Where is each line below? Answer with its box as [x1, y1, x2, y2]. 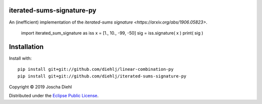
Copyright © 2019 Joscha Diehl [9, 84, 72, 90]
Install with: [9, 55, 32, 61]
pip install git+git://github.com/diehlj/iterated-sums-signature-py [17, 73, 187, 79]
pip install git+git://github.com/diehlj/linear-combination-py [17, 66, 174, 72]
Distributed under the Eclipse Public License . [9, 93, 99, 99]
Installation [9, 42, 44, 51]
